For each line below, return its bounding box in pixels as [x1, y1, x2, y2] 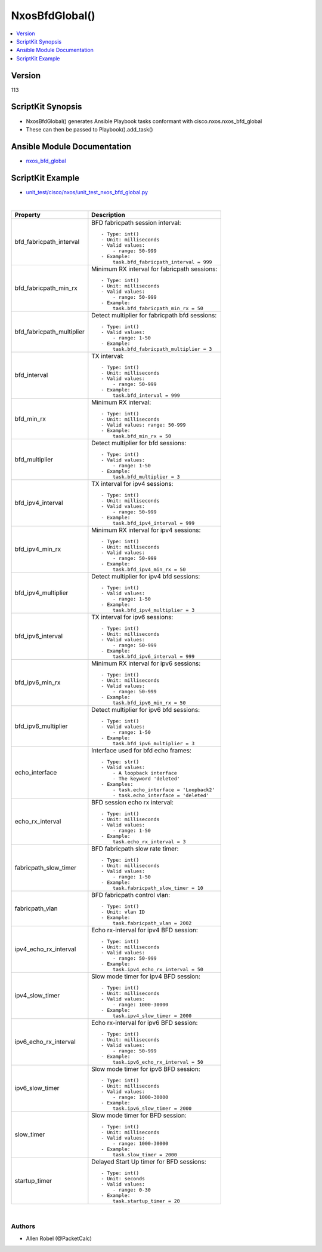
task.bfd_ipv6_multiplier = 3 [112, 740, 195, 746]
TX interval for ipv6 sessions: [91, 613, 174, 621]
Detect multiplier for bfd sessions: [91, 439, 187, 447]
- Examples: [101, 780, 134, 787]
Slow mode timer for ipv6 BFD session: [91, 1064, 201, 1073]
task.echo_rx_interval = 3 [112, 838, 186, 845]
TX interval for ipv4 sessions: [91, 479, 174, 488]
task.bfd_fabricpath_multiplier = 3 [112, 345, 212, 352]
